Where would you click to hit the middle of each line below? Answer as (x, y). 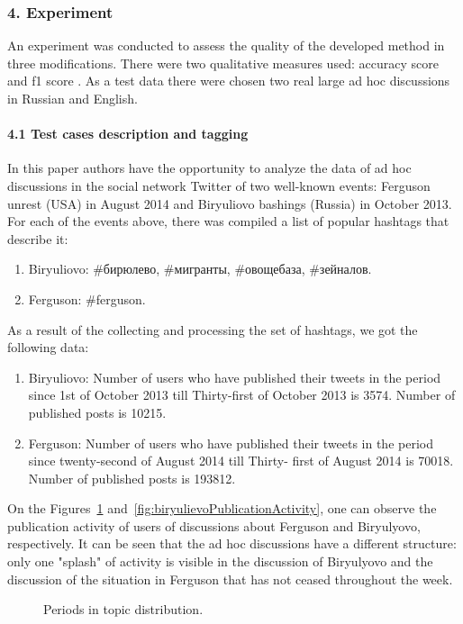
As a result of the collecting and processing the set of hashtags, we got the (213, 329)
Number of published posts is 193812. (132, 478)
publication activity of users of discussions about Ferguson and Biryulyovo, (214, 525)
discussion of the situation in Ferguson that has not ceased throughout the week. (230, 579)
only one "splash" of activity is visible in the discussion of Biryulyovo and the (220, 561)
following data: (48, 347)
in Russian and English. (73, 98)
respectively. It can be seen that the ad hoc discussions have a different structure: (232, 543)
